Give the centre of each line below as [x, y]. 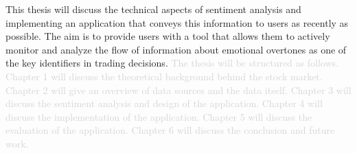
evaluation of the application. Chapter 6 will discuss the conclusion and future [170, 130]
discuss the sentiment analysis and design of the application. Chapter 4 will [164, 103]
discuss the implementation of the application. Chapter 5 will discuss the [159, 116]
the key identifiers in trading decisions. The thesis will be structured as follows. [172, 63]
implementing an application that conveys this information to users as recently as [177, 22]
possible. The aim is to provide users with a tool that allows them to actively [168, 36]
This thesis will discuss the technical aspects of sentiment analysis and [153, 9]
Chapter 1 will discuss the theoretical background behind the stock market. [164, 76]
